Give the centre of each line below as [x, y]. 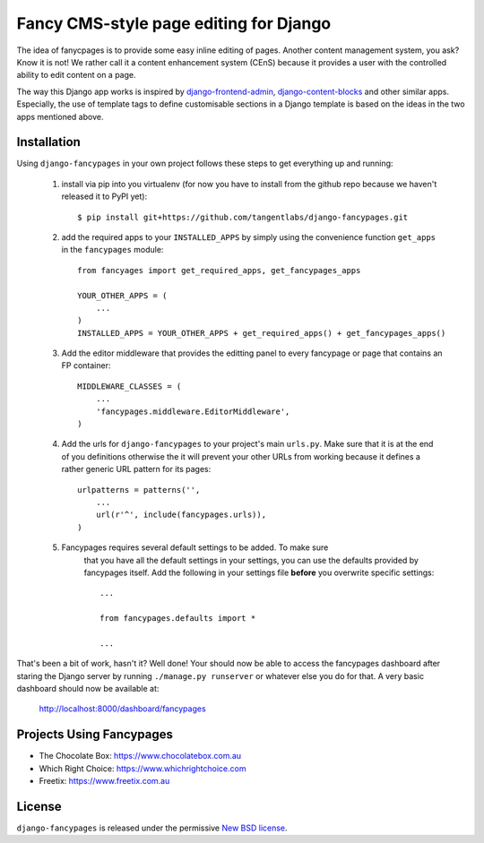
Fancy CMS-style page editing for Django [174, 23]
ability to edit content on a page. [76, 75]
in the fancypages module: [112, 250]
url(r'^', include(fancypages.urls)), [181, 515]
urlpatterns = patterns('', [139, 490]
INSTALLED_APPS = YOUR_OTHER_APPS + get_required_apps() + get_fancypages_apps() [262, 333]
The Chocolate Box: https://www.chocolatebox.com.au [140, 756]
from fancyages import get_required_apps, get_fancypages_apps [219, 270]
